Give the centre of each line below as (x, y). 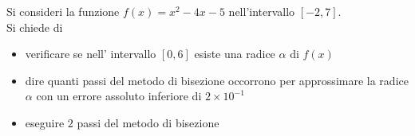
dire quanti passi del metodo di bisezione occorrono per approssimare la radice (217, 80)
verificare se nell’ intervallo (91, 54)
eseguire (45, 122)
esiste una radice (235, 54)
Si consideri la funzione (63, 11)
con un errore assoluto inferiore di (119, 96)
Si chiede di (35, 27)
